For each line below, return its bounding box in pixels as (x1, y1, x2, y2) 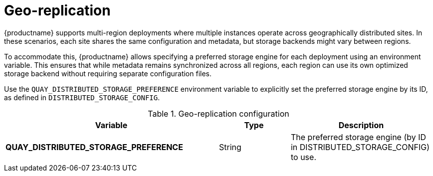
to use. (290, 152, 316, 162)
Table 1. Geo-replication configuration (148, 108, 289, 119)
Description (338, 120, 384, 130)
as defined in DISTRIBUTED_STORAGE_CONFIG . (4, 93, 160, 102)
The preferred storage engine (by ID (290, 132, 427, 142)
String (219, 142, 241, 152)
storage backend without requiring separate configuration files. (4, 69, 212, 78)
